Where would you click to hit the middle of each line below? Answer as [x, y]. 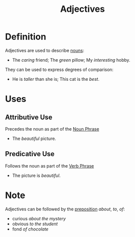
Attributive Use [29, 117]
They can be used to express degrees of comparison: [59, 69]
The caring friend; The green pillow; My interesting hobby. [71, 60]
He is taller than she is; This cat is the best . [56, 79]
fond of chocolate [30, 229]
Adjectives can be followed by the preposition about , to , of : [65, 209]
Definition [26, 37]
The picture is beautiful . [36, 175]
